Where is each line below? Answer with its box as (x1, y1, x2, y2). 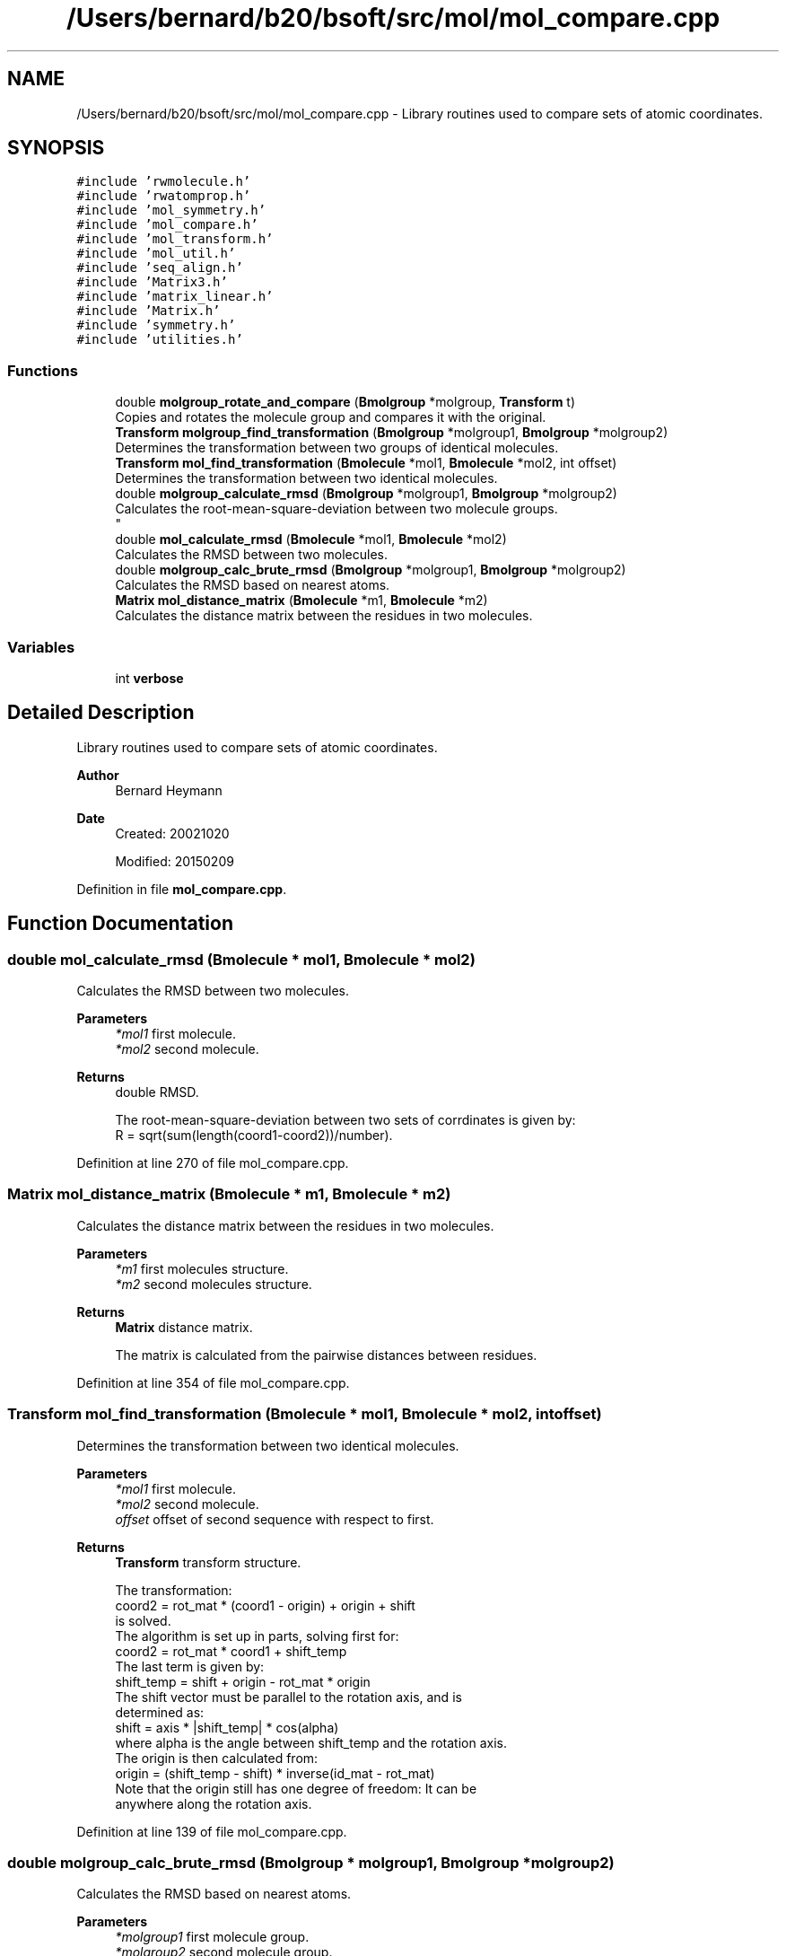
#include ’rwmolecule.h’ (76, 174, 251, 189)
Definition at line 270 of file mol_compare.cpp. (76, 1155, 349, 1171)
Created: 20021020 (115, 825, 230, 841)
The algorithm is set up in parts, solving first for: (115, 1627, 399, 1644)
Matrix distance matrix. (115, 1319, 253, 1335)
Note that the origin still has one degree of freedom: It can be (115, 1780, 477, 1796)
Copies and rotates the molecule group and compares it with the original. (115, 409, 546, 425)
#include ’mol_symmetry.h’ (76, 203, 266, 218)
